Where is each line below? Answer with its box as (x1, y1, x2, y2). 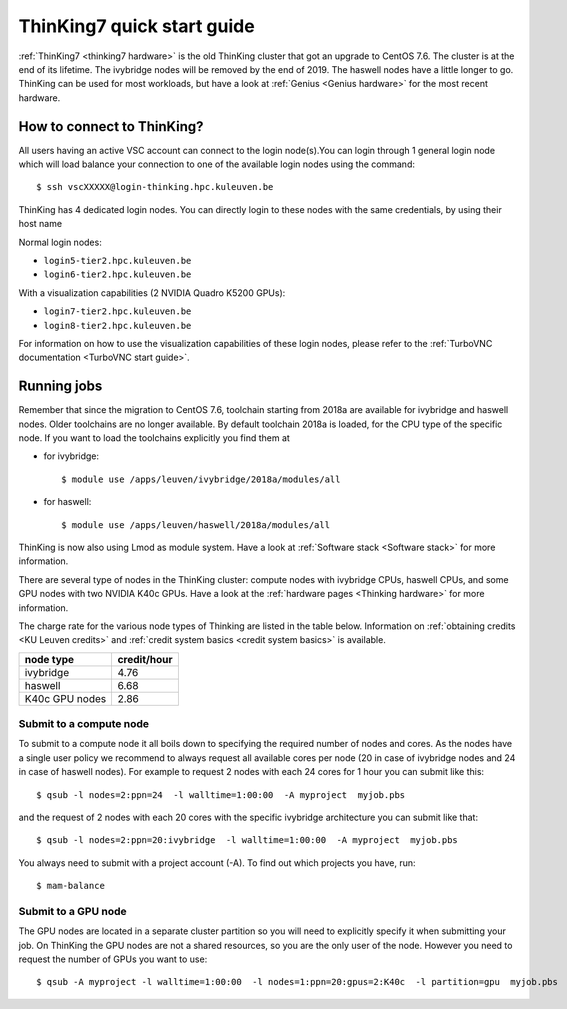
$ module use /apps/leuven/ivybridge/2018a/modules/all (61, 473, 341, 485)
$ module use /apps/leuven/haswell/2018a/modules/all (61, 519, 330, 530)
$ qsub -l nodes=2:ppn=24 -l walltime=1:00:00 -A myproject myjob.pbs (36, 789, 406, 800)
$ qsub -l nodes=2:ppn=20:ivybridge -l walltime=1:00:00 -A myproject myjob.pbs (36, 835, 459, 846)
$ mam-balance (36, 880, 105, 892)
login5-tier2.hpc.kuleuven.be (43, 255, 192, 266)
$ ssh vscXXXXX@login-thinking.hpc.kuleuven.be (36, 181, 274, 193)
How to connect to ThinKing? (18, 118, 204, 135)
